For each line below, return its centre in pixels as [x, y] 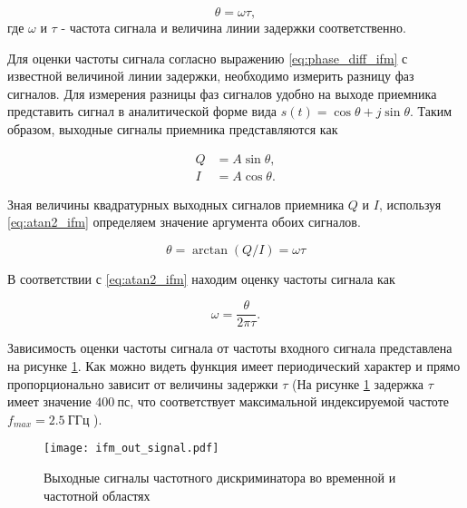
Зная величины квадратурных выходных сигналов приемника [176, 204]
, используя [410, 204]
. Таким [431, 111]
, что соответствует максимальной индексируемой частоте [289, 401]
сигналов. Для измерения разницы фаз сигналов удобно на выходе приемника [222, 93]
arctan [210, 250]
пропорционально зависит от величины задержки [143, 383]
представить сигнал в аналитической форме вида [142, 111]
